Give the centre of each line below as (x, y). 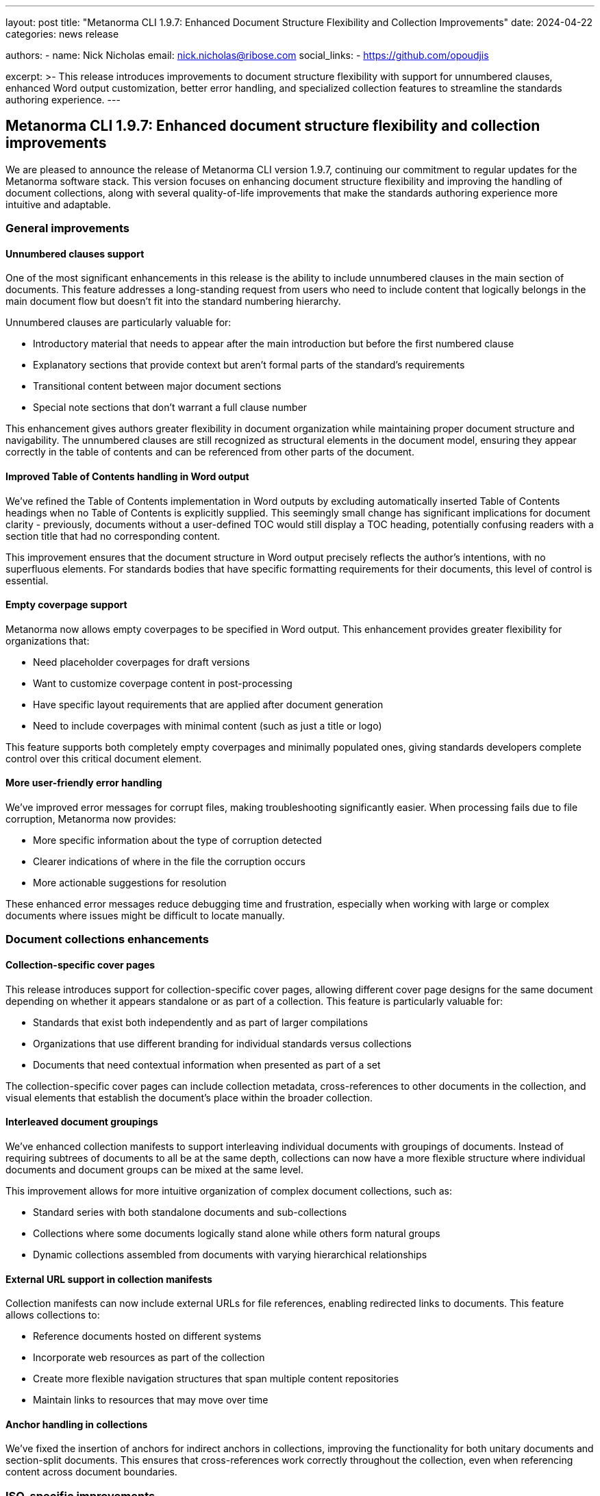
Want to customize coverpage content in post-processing (163, 683)
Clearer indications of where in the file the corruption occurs (169, 862)
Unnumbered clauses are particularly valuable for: (118, 323)
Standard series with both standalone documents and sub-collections (190, 1212)
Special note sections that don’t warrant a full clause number (170, 408)
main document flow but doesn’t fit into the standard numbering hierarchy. (173, 301)
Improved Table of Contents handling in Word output (127, 477)
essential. (27, 580)
